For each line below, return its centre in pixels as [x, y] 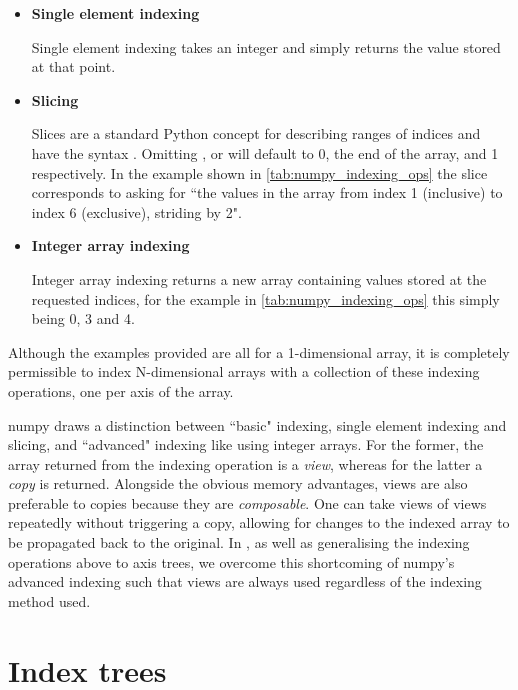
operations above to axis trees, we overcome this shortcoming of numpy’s [231, 561]
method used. [49, 600]
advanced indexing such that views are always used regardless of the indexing [245, 581]
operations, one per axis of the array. [121, 390]
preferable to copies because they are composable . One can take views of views [247, 502]
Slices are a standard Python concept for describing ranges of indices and [256, 133]
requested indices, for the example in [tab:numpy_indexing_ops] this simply [265, 298]
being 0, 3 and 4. [83, 318]
